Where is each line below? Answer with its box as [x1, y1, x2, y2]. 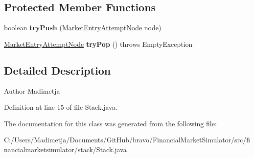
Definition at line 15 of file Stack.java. [4, 102, 117, 112]
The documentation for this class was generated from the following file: [4, 118, 217, 128]
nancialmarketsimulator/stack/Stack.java [4, 144, 127, 154]
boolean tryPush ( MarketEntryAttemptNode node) [4, 22, 162, 33]
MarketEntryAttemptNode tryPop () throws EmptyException [4, 39, 193, 49]
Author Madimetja [4, 85, 60, 96]
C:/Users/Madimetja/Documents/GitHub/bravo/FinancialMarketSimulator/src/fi [4, 135, 251, 145]
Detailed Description [4, 62, 111, 78]
